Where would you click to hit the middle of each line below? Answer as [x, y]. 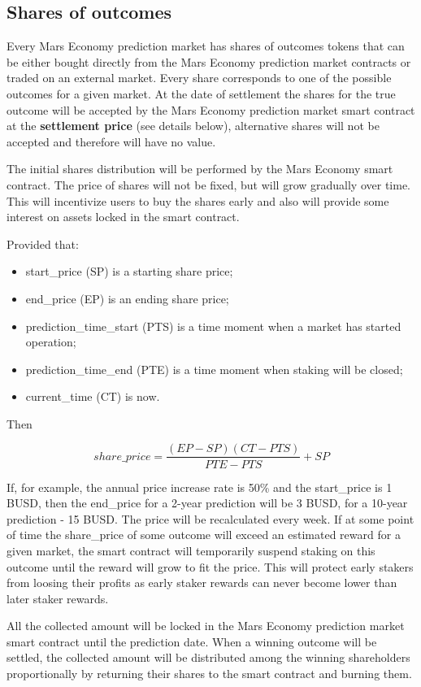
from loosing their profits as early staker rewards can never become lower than [202, 583]
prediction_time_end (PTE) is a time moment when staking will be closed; [214, 369]
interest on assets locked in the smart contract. [123, 217]
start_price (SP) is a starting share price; [129, 271]
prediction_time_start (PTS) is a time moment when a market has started [213, 326]
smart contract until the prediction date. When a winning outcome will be [192, 641]
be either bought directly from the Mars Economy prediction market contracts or [209, 61]
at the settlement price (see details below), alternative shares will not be [193, 126]
